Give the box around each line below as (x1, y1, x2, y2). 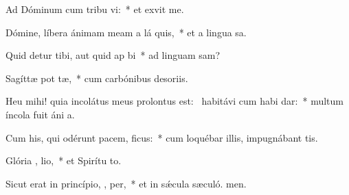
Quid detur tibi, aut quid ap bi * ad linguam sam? (5, 48, 221, 62)
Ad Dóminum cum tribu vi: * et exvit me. (5, 2, 184, 16)
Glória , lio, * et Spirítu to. (5, 153, 122, 168)
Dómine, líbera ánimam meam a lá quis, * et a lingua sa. (5, 25, 247, 39)
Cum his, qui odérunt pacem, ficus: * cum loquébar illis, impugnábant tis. (5, 130, 318, 144)
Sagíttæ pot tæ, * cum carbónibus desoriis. (5, 70, 188, 85)
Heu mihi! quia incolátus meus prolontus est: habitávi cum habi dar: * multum (5, 94, 344, 108)
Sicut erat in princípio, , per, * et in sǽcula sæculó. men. (5, 176, 247, 190)
